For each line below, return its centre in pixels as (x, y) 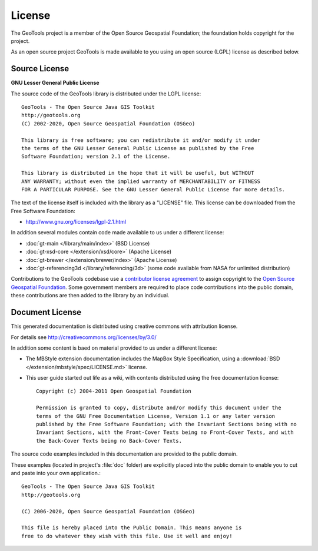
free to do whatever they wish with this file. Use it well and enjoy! (127, 536)
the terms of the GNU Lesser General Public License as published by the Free (138, 148)
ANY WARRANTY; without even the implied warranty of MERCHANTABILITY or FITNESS (141, 181)
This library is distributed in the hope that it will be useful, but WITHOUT (138, 173)
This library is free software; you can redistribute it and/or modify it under (141, 140)
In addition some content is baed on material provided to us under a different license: (114, 348)
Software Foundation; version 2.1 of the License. (96, 157)
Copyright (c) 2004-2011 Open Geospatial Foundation (114, 391)
